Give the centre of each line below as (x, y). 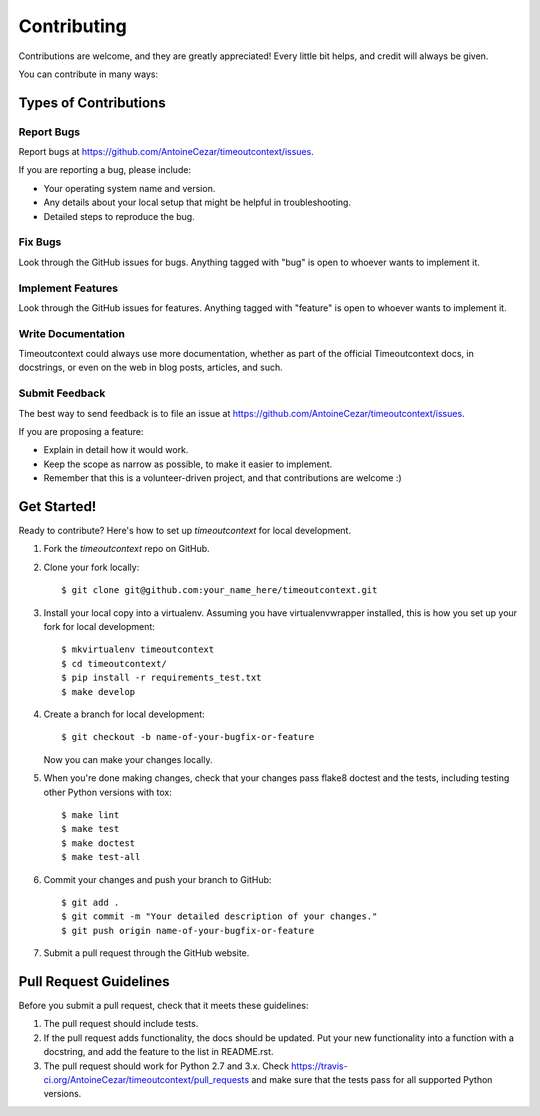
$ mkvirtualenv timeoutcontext (138, 649)
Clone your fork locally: (91, 567)
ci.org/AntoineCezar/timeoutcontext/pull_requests (146, 1079)
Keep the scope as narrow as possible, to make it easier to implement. (188, 464)
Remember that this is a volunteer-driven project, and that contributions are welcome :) (222, 478)
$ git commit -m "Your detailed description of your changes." (219, 916)
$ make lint (90, 814)
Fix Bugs (40, 242)
